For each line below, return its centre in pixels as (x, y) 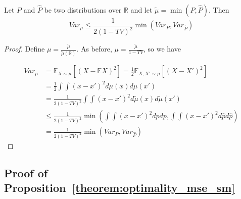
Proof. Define (25, 49)
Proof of (26, 172)
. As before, (94, 49)
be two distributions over (83, 10)
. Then (219, 10)
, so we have (162, 49)
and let (141, 10)
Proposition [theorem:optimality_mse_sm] (119, 188)
